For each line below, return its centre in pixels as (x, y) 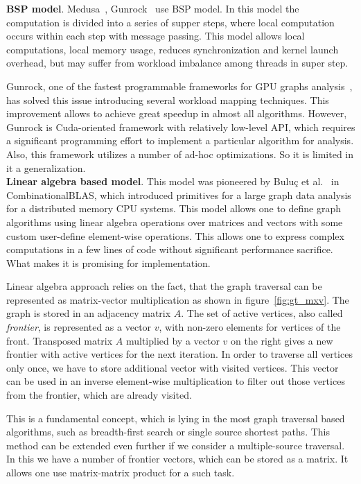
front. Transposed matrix (60, 340)
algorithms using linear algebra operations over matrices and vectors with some (175, 222)
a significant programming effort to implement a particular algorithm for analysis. (180, 140)
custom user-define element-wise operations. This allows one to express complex (175, 235)
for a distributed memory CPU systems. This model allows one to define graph (174, 208)
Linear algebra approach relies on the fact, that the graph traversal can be (164, 286)
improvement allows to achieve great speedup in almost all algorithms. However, (177, 113)
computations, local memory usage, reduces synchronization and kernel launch (173, 49)
